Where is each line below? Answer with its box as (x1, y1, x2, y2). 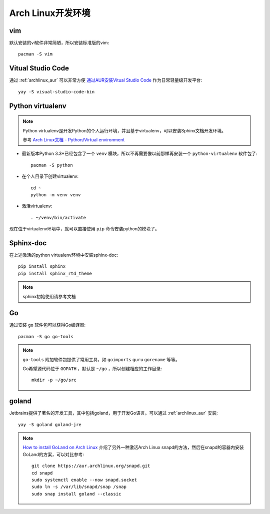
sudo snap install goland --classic (31, 491, 121, 497)
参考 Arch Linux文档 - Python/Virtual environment (22, 136, 125, 142)
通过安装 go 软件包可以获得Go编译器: (9, 322, 86, 328)
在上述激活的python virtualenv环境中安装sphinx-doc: (9, 252, 118, 258)
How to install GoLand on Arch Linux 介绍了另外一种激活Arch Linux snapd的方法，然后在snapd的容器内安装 (22, 445, 244, 451)
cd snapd (31, 470, 53, 476)
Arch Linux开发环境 (9, 7, 90, 18)
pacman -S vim (18, 51, 52, 57)
